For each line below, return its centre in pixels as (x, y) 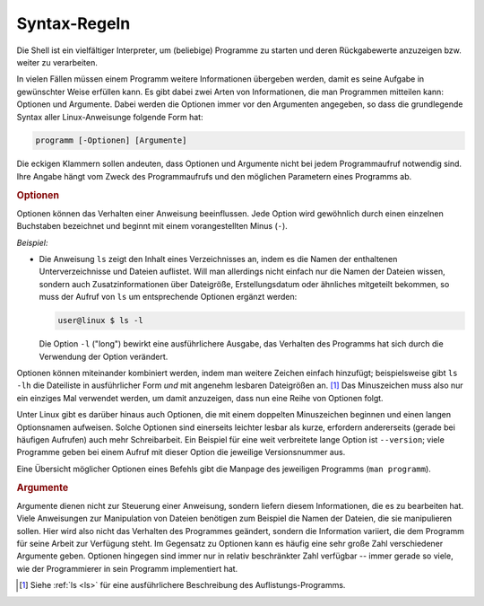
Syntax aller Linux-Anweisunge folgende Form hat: (110, 117)
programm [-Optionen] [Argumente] (111, 141)
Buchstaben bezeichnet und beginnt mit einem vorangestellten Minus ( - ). (152, 226)
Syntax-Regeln (73, 23)
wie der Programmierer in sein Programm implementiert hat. (127, 568)
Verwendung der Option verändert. (104, 356)
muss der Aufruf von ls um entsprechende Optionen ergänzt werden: (168, 297)
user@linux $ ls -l (100, 321)
